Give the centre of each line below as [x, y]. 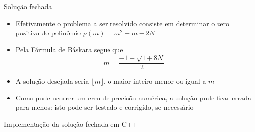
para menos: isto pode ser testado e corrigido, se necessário [105, 107]
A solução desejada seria [52, 81]
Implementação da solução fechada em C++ [71, 124]
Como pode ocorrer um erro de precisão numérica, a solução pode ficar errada [133, 97]
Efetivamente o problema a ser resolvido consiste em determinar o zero [122, 23]
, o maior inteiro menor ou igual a [155, 81]
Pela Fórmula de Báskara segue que [69, 49]
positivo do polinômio [48, 33]
